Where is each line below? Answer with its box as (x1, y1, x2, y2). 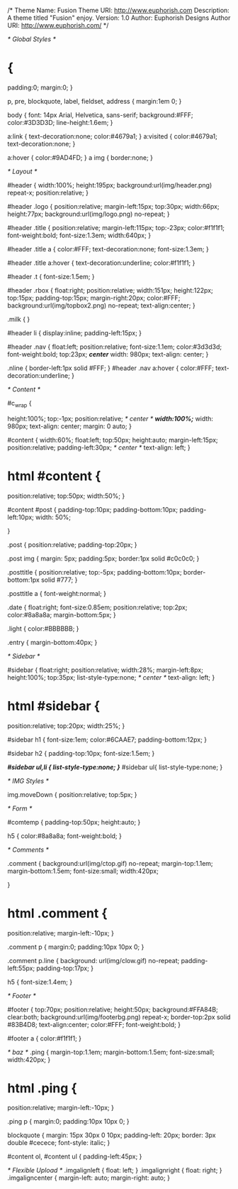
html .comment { (7, 905, 108, 921)
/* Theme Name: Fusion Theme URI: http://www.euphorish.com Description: (7, 6, 230, 14)
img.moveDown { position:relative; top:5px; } (7, 790, 137, 798)
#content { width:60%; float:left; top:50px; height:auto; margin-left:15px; (7, 435, 218, 444)
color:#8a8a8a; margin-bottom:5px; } (7, 610, 116, 619)
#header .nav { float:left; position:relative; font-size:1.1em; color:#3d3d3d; (7, 342, 222, 351)
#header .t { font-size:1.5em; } (7, 272, 95, 281)
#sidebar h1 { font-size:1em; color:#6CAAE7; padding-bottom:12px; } (7, 735, 208, 744)
